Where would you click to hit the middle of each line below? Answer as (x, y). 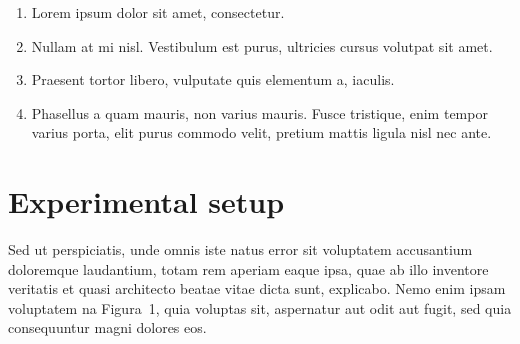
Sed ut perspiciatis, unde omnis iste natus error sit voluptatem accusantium (240, 249)
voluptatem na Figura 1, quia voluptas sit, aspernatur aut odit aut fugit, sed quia (260, 307)
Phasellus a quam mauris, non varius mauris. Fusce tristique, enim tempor (259, 112)
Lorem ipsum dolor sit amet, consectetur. (158, 12)
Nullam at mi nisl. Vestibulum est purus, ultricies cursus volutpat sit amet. (262, 45)
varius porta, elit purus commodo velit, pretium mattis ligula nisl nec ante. (261, 132)
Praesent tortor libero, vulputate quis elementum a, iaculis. (213, 79)
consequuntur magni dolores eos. (107, 327)
